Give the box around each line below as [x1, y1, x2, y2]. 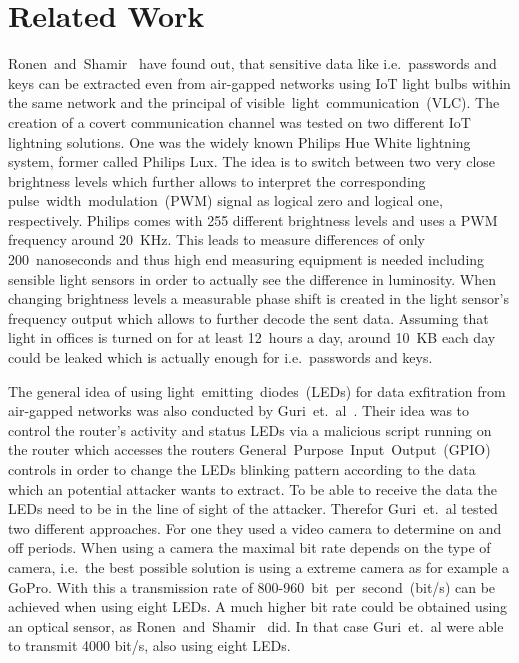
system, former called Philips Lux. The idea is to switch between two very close [8, 151, 496, 172]
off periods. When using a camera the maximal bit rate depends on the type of [8, 537, 491, 558]
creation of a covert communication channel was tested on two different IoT [8, 111, 471, 132]
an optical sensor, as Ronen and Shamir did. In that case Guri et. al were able [8, 615, 504, 636]
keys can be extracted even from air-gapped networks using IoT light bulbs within [8, 72, 511, 93]
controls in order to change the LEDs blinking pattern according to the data [8, 459, 476, 479]
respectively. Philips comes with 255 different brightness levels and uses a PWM [8, 209, 498, 230]
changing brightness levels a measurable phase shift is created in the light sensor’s [8, 288, 510, 309]
